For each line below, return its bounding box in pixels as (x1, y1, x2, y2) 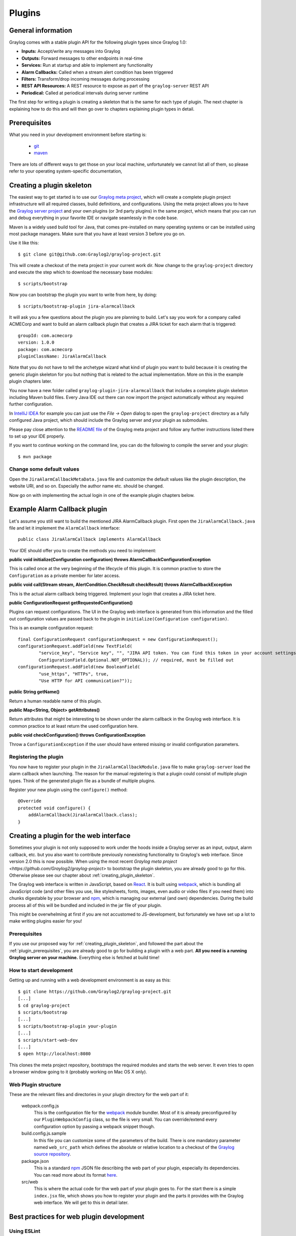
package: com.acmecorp (18, 347, 73, 352)
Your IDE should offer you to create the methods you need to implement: (9, 547, 156, 553)
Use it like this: (9, 240, 39, 246)
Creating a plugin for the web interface (9, 832, 131, 840)
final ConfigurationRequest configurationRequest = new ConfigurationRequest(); (18, 636, 219, 642)
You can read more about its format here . (34, 1172, 118, 1178)
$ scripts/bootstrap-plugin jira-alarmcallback (18, 303, 135, 309)
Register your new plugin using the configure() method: (9, 787, 128, 793)
